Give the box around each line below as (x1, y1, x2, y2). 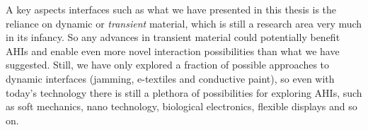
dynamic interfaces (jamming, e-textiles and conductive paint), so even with (6, 71, 335, 85)
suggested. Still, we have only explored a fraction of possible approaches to (6, 57, 330, 72)
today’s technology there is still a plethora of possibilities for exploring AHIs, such (6, 85, 362, 100)
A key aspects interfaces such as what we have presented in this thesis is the (6, 2, 337, 16)
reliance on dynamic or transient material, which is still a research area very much (6, 16, 362, 30)
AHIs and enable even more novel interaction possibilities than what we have (6, 43, 340, 58)
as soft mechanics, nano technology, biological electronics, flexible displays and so (6, 99, 357, 114)
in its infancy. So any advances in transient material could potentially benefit (6, 30, 340, 45)
